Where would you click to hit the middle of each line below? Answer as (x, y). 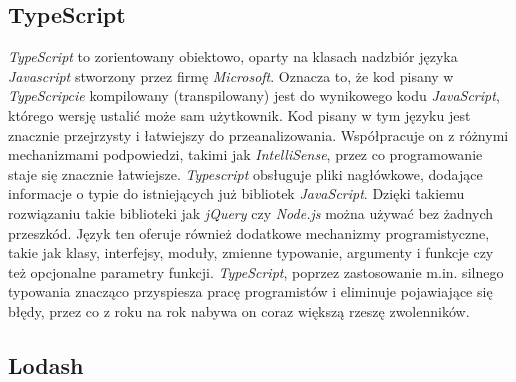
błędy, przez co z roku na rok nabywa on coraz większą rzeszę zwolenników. (239, 310)
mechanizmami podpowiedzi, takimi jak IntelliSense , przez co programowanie (245, 154)
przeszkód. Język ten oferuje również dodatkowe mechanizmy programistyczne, (249, 232)
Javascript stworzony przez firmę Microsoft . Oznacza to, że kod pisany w (231, 75)
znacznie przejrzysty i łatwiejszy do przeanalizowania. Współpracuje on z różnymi (258, 134)
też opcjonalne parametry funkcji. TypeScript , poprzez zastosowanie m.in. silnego (256, 271)
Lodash (46, 364)
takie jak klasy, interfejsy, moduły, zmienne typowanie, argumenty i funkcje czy (251, 252)
